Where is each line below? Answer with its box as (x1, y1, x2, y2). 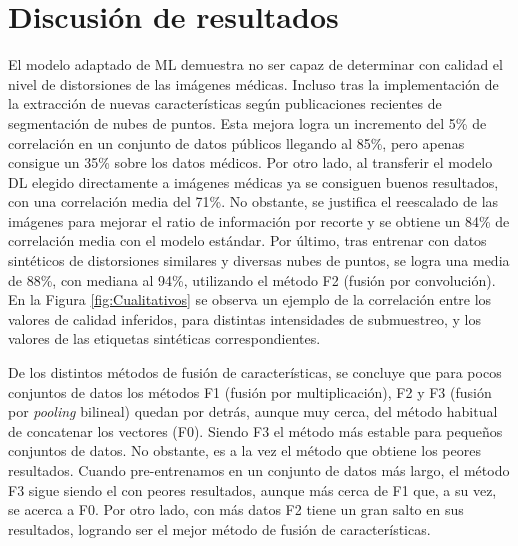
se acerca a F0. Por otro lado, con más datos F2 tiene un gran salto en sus (8, 499, 464, 520)
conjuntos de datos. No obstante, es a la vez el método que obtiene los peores (8, 440, 481, 461)
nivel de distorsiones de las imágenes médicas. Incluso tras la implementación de (8, 73, 499, 94)
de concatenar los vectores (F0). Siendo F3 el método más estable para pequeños (8, 420, 503, 441)
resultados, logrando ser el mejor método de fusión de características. (8, 518, 431, 539)
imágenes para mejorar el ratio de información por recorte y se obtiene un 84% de (8, 210, 510, 231)
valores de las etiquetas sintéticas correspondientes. (8, 328, 321, 349)
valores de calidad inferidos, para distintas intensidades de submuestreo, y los (8, 308, 481, 329)
